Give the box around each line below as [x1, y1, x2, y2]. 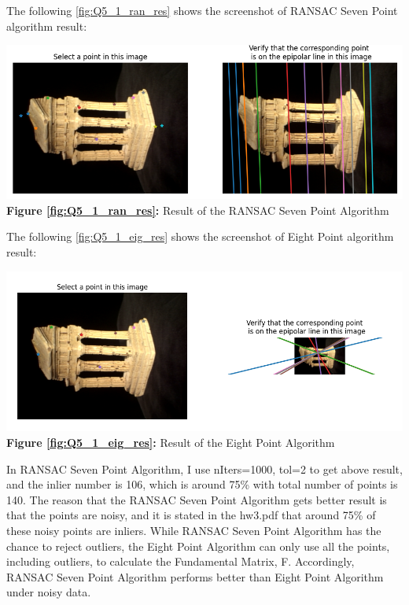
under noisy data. [6, 584, 91, 600]
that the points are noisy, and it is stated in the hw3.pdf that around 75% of [6, 507, 376, 523]
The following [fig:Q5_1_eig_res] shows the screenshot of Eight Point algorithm [6, 228, 394, 245]
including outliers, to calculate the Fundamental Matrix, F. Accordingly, [6, 553, 355, 570]
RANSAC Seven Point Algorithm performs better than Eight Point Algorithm [6, 568, 384, 585]
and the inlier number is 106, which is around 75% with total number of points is [6, 476, 398, 492]
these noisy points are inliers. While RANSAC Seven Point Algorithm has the [6, 522, 381, 538]
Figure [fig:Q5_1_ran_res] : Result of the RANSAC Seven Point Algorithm [6, 201, 389, 218]
